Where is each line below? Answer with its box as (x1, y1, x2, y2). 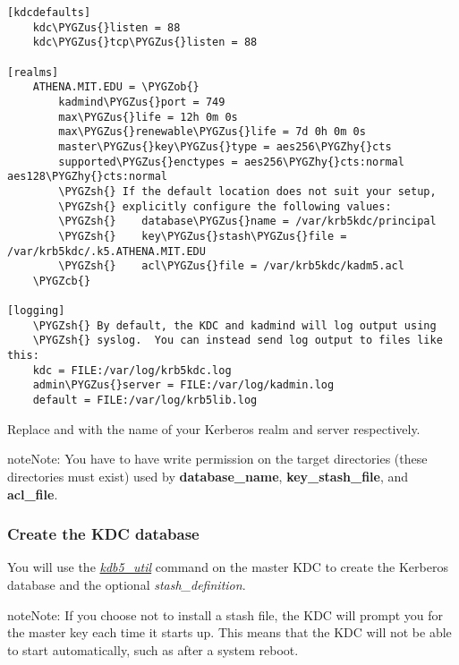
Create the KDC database (7, 523, 200, 545)
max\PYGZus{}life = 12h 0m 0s (58, 110, 238, 124)
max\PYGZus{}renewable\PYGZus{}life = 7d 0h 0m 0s (58, 125, 366, 139)
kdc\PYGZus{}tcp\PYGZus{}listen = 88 (32, 36, 258, 49)
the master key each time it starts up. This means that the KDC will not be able (7, 623, 452, 642)
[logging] (7, 304, 65, 318)
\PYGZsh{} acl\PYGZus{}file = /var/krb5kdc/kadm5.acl (58, 260, 404, 273)
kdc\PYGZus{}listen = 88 (32, 21, 181, 34)
